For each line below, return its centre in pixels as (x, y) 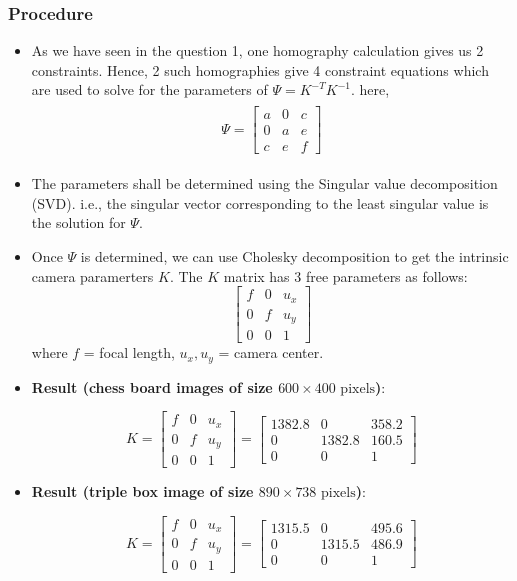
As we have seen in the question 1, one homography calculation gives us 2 (257, 50)
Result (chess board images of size (152, 386)
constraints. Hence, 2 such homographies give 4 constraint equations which (260, 69)
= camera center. (271, 352)
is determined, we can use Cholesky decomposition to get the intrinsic (294, 255)
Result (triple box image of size (142, 491)
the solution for (78, 222)
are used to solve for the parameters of (149, 89)
